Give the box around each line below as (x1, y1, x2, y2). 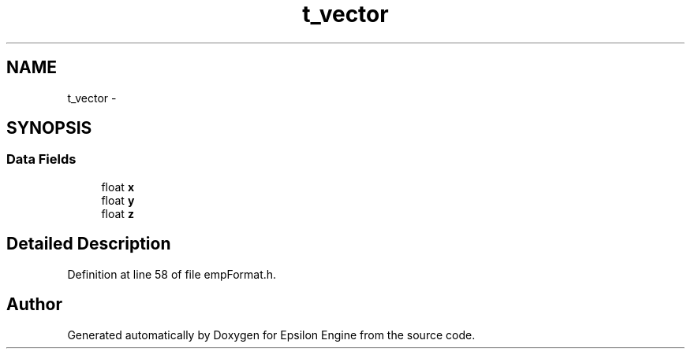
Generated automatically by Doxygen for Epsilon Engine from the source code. (67, 327, 476, 342)
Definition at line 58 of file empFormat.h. (67, 267, 277, 281)
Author (6, 294, 62, 315)
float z (101, 206, 134, 220)
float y (101, 193, 135, 207)
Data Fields (6, 151, 77, 168)
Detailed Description (6, 234, 171, 254)
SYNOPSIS (6, 118, 92, 139)
